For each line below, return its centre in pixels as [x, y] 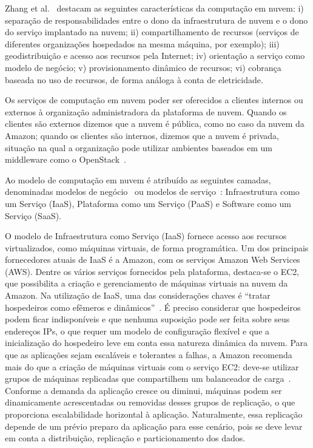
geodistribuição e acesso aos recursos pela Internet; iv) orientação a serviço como [155, 56]
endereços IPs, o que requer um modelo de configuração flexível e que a [137, 331]
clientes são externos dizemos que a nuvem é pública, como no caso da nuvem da [155, 124]
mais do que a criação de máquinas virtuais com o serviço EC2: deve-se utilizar [152, 366]
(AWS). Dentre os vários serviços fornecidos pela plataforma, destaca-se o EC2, [152, 271]
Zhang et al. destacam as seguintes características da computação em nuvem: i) [154, 8]
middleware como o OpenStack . [66, 159]
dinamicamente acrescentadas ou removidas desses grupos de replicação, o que [150, 402]
